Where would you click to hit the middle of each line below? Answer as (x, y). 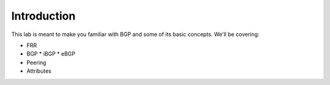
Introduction (43, 16)
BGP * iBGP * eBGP (51, 54)
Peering (36, 62)
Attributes (39, 71)
